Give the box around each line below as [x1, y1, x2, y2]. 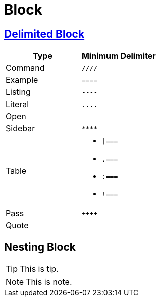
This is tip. [20, 264, 59, 274]
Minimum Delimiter [81, 51, 156, 61]
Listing [6, 87, 31, 97]
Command [6, 63, 45, 73]
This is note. [26, 277, 72, 287]
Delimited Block [4, 27, 85, 40]
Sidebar [6, 123, 35, 134]
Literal [6, 99, 29, 110]
